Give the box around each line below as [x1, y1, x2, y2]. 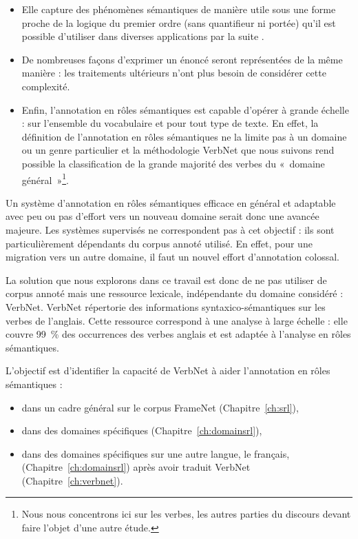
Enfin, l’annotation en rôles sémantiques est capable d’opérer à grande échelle [21, 102, 349, 116]
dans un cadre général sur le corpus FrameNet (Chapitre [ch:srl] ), [21, 400, 299, 414]
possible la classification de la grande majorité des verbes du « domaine [21, 156, 325, 170]
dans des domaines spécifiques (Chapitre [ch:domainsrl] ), [21, 423, 262, 438]
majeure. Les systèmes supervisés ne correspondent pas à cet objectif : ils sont [6, 222, 335, 236]
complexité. [21, 79, 70, 93]
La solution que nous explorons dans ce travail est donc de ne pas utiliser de [6, 272, 327, 287]
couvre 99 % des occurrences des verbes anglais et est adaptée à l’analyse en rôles [6, 327, 351, 341]
